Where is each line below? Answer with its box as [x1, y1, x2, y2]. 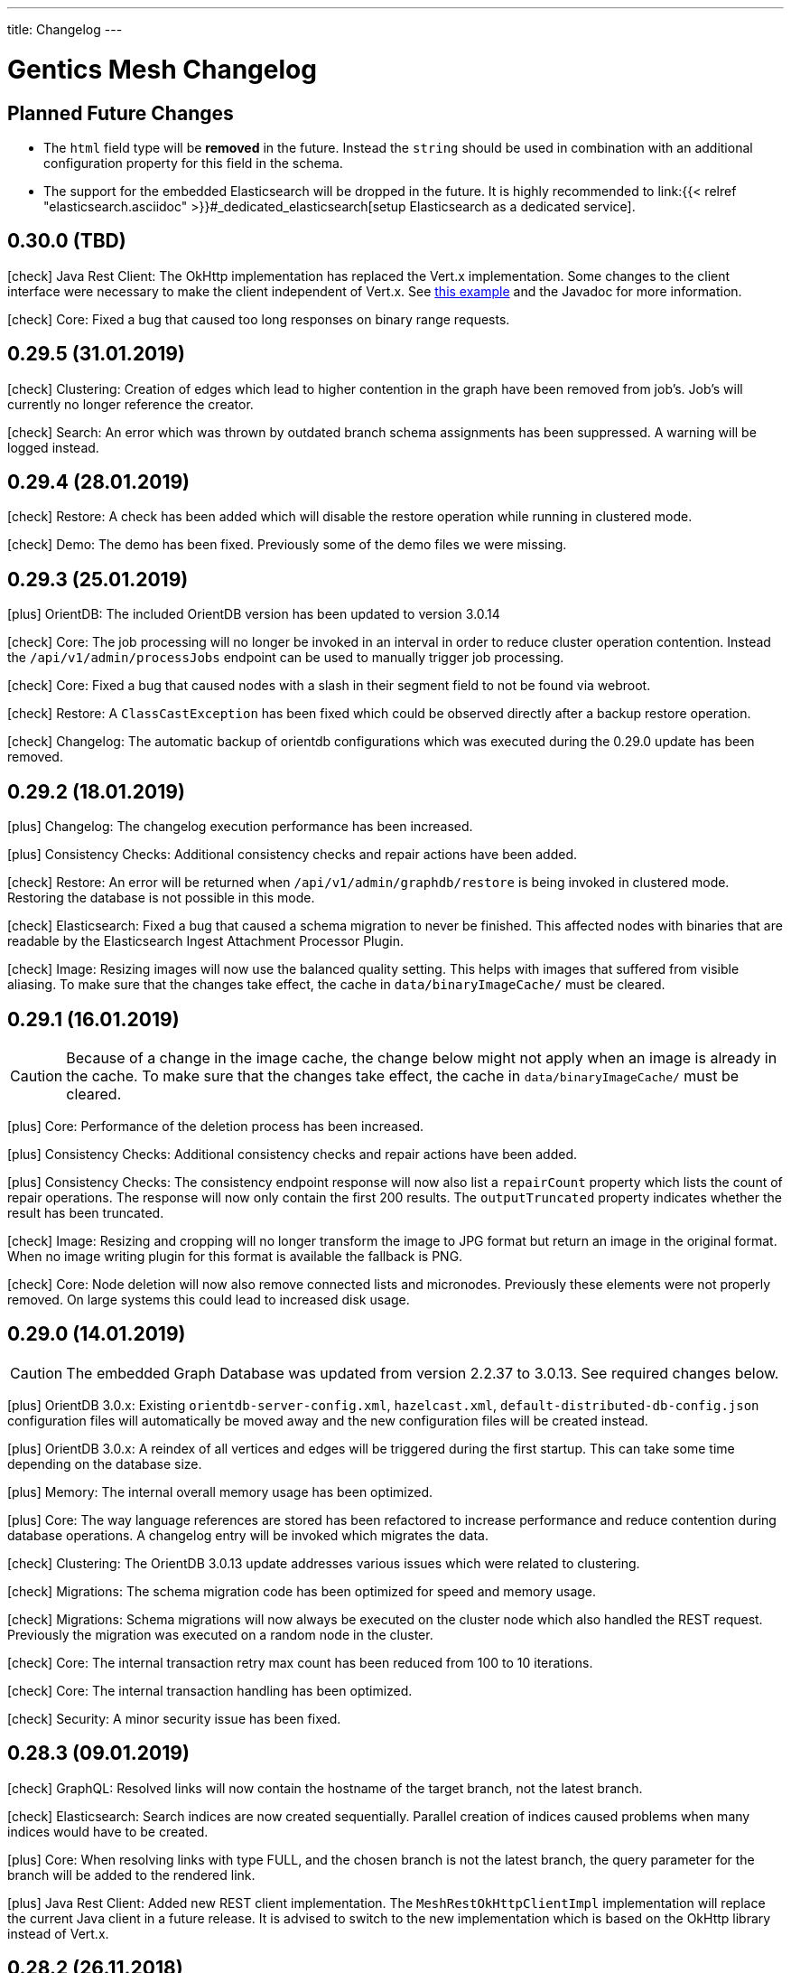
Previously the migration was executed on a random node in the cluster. [7, 1626, 433, 1642]
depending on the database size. [7, 1455, 202, 1472]
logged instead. [7, 439, 99, 455]
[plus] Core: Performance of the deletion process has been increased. [7, 1117, 424, 1134]
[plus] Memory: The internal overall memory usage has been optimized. [7, 1483, 433, 1500]
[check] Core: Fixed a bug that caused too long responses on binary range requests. [7, 311, 510, 327]
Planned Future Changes [7, 101, 234, 125]
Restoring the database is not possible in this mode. [7, 890, 315, 906]
